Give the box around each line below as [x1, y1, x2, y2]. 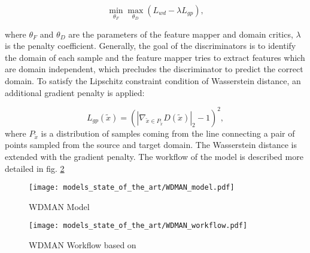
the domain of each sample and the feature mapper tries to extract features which [5, 51, 305, 63]
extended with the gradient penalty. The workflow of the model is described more [5, 150, 303, 163]
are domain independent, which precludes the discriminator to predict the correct [5, 63, 303, 75]
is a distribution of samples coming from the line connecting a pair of [41, 126, 295, 139]
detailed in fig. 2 [5, 162, 65, 174]
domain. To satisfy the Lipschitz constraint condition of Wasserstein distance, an [5, 75, 301, 87]
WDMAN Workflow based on [29, 239, 136, 251]
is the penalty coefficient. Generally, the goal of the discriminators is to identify [5, 39, 296, 52]
